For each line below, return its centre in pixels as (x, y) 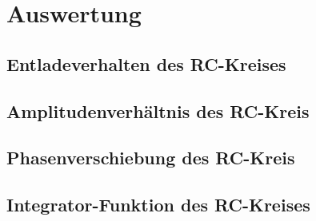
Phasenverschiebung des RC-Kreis (151, 158)
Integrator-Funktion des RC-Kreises (158, 205)
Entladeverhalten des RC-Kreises (146, 63)
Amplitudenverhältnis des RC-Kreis (158, 110)
